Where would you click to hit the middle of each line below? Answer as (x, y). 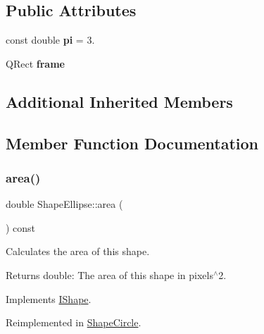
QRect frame (35, 63)
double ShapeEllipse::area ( (64, 204)
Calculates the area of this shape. (78, 251)
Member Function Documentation (132, 143)
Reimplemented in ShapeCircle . (74, 322)
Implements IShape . (49, 298)
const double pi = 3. (50, 40)
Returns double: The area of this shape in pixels (109, 274)
